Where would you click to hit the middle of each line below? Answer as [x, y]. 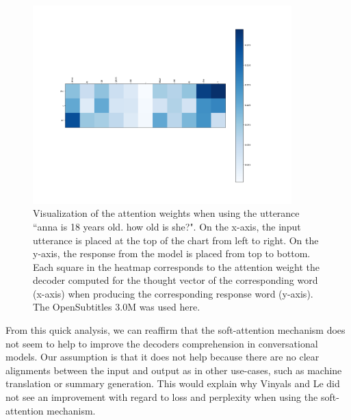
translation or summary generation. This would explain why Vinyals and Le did [173, 383]
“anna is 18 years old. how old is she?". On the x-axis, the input [167, 226]
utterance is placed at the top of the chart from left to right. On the [176, 240]
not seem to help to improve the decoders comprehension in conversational [162, 343]
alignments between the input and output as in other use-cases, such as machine [174, 370]
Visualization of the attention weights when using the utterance [166, 213]
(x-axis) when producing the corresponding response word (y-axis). [173, 293]
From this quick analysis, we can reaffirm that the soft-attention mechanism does [175, 330]
